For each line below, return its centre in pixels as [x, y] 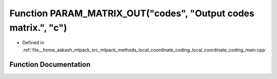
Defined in [33, 43]
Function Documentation [50, 64]
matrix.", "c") [38, 28]
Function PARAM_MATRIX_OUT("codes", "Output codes [132, 13]
